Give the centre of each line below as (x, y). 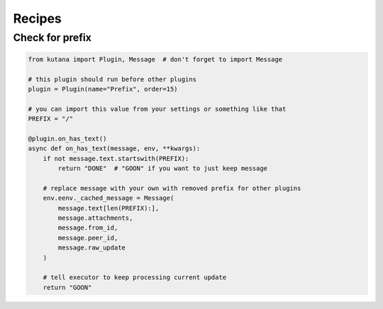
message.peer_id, (88, 238)
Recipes (37, 18)
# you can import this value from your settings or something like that (157, 109)
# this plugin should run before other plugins (112, 79)
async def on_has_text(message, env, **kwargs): (114, 148)
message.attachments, (95, 218)
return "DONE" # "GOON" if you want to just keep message (163, 169)
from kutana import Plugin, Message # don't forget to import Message (155, 59)
